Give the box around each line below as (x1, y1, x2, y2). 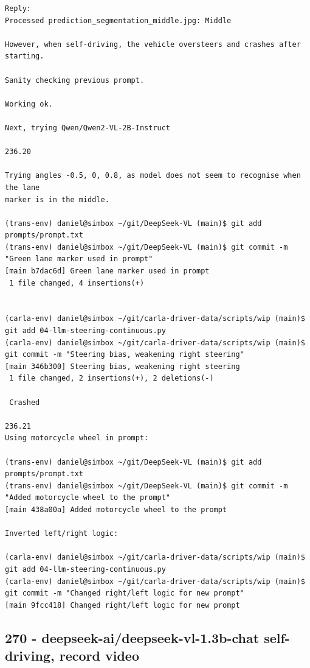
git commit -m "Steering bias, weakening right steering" (5, 350, 244, 359)
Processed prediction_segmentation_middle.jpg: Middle (5, 16, 232, 25)
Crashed (9, 398, 40, 407)
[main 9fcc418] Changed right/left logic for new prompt (5, 600, 240, 610)
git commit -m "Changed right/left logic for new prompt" (5, 589, 244, 598)
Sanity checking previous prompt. (5, 76, 145, 85)
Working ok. (5, 99, 53, 108)
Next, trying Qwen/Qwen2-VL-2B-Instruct (5, 123, 171, 132)
